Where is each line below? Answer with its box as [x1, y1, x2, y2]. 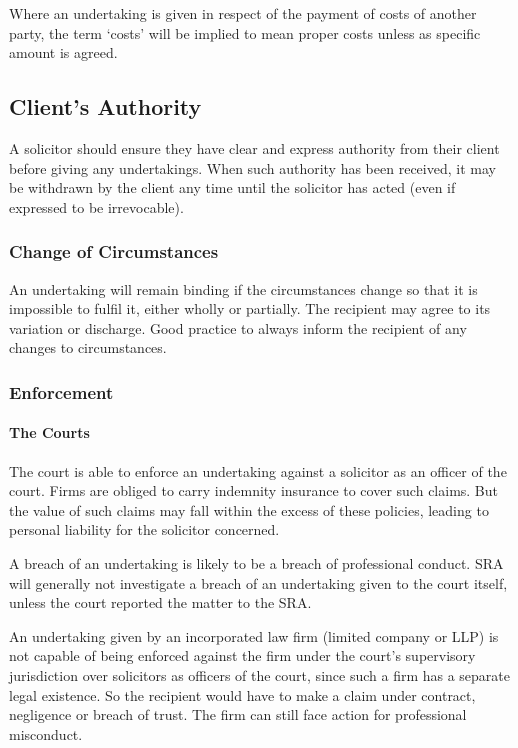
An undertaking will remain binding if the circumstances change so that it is [9, 278, 478, 299]
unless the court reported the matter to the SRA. [9, 592, 312, 613]
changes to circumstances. [9, 337, 167, 358]
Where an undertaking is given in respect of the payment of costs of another [9, 3, 477, 23]
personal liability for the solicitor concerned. [9, 519, 280, 540]
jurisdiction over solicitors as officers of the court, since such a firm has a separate [9, 664, 511, 685]
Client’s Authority [9, 91, 202, 122]
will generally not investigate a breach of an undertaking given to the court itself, [9, 572, 508, 593]
